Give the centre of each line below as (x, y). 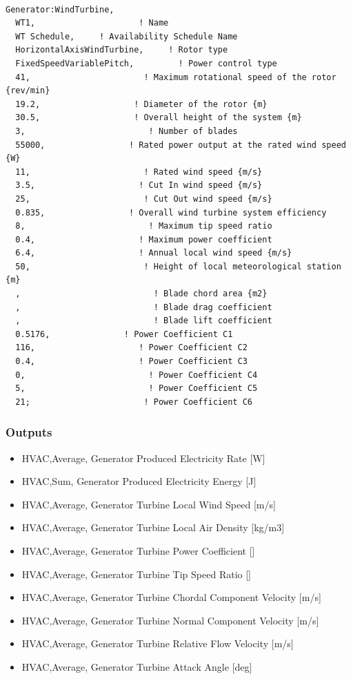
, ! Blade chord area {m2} (141, 294)
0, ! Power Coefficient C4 (137, 375)
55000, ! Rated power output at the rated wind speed (181, 145)
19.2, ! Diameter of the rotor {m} (141, 104)
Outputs (29, 432)
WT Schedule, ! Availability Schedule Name (127, 36)
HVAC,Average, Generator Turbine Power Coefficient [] (138, 551)
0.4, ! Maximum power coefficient (144, 239)
